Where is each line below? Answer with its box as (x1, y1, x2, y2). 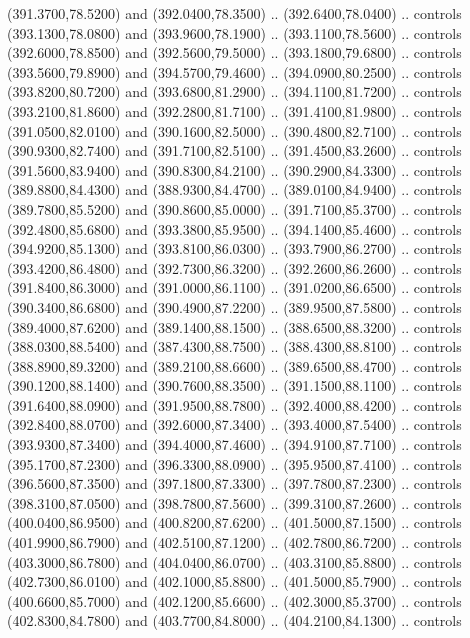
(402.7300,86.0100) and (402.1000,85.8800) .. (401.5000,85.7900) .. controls (7, 571, 462, 592)
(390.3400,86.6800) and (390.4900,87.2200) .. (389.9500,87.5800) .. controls (7, 296, 462, 317)
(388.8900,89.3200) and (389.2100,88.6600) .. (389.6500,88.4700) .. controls (7, 355, 462, 376)
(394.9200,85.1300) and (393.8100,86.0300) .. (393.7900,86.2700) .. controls (7, 238, 462, 259)
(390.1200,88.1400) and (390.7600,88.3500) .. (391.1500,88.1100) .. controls (7, 375, 462, 396)
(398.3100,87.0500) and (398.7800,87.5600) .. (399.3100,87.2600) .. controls (7, 492, 462, 513)
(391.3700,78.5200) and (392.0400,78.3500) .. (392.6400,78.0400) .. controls (7, 3, 462, 23)
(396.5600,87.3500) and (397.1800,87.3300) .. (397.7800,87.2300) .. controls (7, 473, 462, 494)
